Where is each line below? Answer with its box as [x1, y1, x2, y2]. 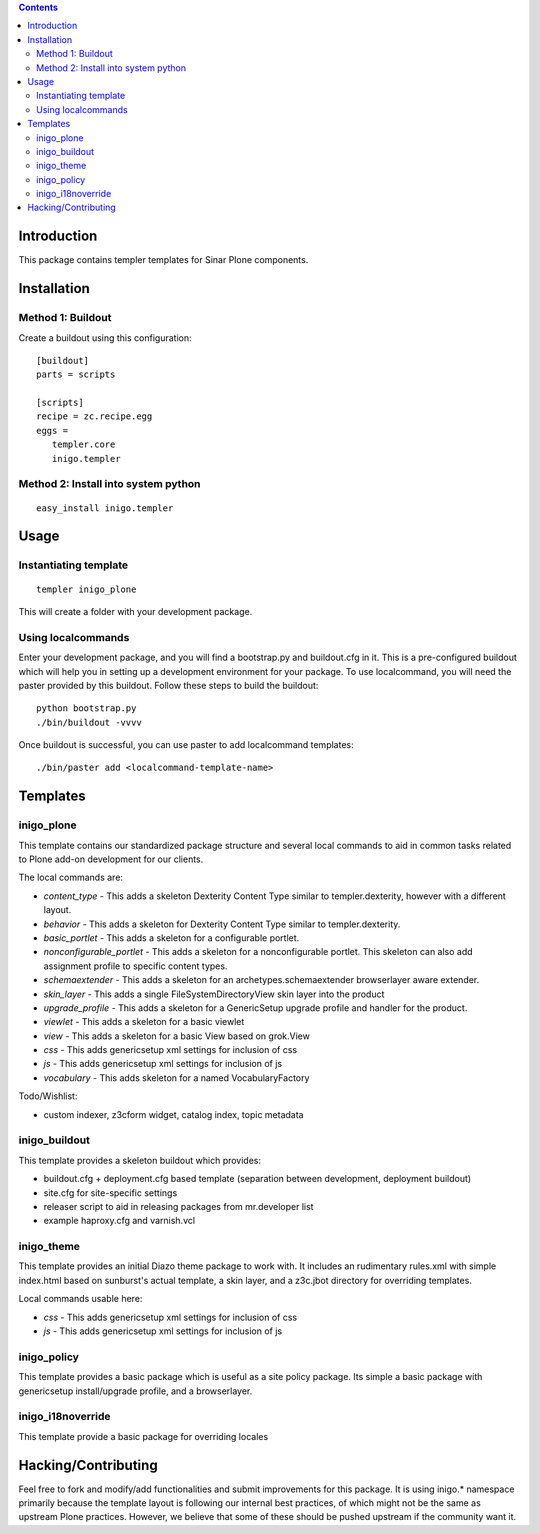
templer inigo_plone [36, 583, 137, 595]
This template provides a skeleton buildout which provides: [18, 1154, 262, 1166]
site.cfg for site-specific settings [43, 1186, 178, 1199]
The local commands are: [18, 871, 124, 884]
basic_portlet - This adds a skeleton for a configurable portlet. [43, 931, 300, 944]
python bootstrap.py [36, 703, 137, 714]
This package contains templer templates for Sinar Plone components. [18, 254, 309, 266]
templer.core [51, 439, 116, 450]
